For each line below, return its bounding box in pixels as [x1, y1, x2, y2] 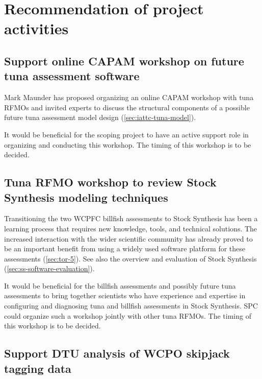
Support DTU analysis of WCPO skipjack [4, 345, 230, 361]
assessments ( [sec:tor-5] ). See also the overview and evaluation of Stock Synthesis [4, 253, 257, 264]
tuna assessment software [4, 68, 140, 84]
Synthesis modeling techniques [4, 189, 168, 205]
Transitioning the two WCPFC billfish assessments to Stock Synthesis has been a [4, 213, 258, 224]
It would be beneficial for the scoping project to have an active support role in [4, 129, 249, 139]
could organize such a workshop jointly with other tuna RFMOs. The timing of [4, 310, 251, 321]
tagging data [4, 360, 71, 376]
